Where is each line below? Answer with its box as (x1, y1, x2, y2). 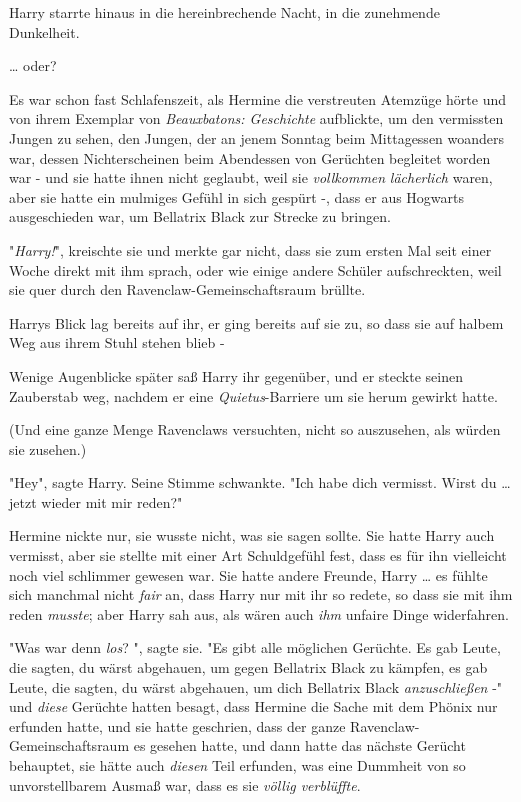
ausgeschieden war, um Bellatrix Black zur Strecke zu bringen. (9, 206, 391, 227)
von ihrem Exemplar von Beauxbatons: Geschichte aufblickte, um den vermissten (9, 108, 504, 129)
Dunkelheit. (9, 21, 80, 42)
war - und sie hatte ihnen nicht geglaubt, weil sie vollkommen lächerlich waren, (9, 167, 493, 188)
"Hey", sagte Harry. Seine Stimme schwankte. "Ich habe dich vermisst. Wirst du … (9, 472, 511, 493)
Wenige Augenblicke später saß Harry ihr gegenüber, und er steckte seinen (9, 365, 463, 386)
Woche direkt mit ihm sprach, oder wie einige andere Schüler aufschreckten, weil (9, 259, 502, 280)
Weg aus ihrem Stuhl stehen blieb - (9, 332, 225, 353)
